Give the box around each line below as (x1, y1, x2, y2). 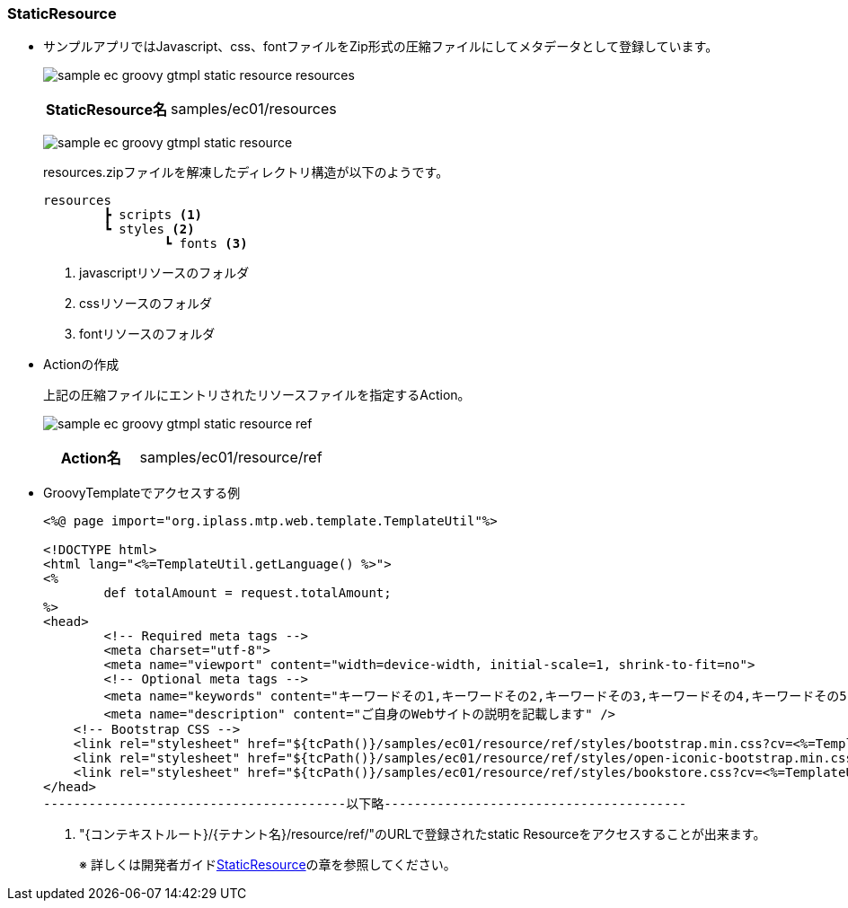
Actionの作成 (43, 357, 119, 373)
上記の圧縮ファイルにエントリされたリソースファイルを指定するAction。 (43, 387, 471, 403)
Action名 (60, 449, 121, 468)
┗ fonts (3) (163, 236, 248, 251)
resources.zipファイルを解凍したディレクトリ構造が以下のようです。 (43, 164, 449, 181)
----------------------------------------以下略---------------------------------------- (43, 797, 687, 812)
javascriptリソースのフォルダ (79, 265, 250, 281)
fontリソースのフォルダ (79, 326, 216, 342)
